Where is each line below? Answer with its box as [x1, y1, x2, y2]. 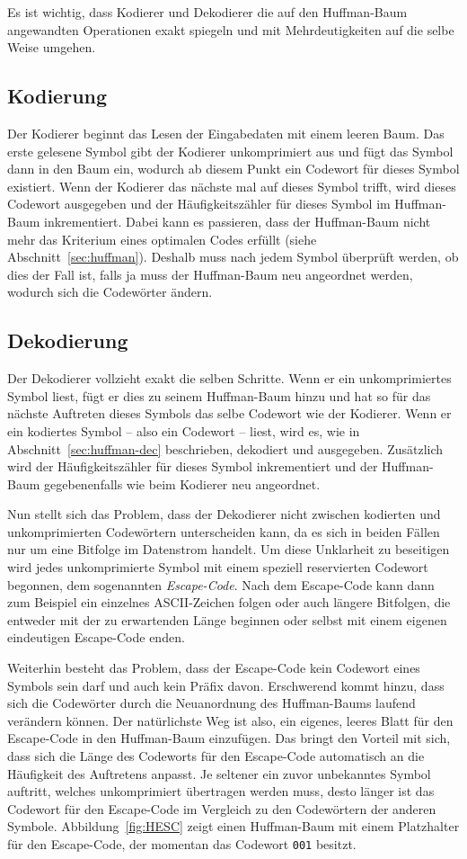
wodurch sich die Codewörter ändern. [7, 282, 213, 301]
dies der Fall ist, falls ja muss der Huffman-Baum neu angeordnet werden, [7, 264, 413, 283]
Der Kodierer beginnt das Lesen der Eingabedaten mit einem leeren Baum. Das [7, 123, 445, 142]
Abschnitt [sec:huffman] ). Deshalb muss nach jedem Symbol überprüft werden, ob [7, 247, 459, 266]
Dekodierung [7, 327, 128, 354]
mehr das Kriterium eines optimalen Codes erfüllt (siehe [7, 229, 317, 248]
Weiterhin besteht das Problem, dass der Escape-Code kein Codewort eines [7, 658, 420, 677]
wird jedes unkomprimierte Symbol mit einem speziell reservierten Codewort [7, 558, 428, 577]
